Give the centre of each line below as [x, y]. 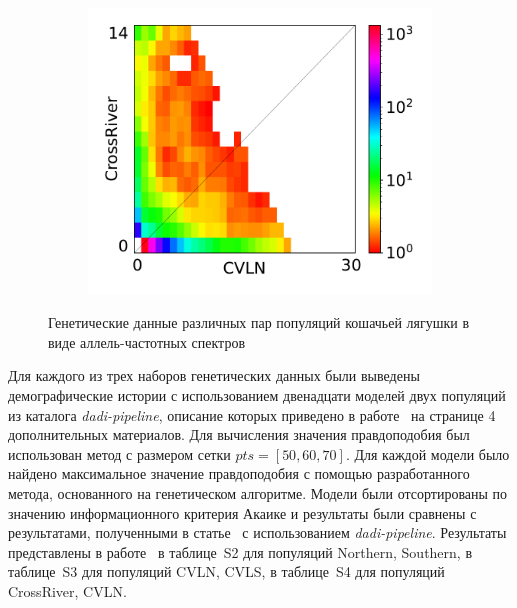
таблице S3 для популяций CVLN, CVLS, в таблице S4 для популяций [226, 571]
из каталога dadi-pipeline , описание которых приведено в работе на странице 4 [252, 414]
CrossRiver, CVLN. [67, 590]
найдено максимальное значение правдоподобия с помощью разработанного [239, 473]
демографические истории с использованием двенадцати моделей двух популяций [257, 395]
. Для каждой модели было [427, 453]
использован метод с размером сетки [119, 453]
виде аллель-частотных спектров [146, 341]
